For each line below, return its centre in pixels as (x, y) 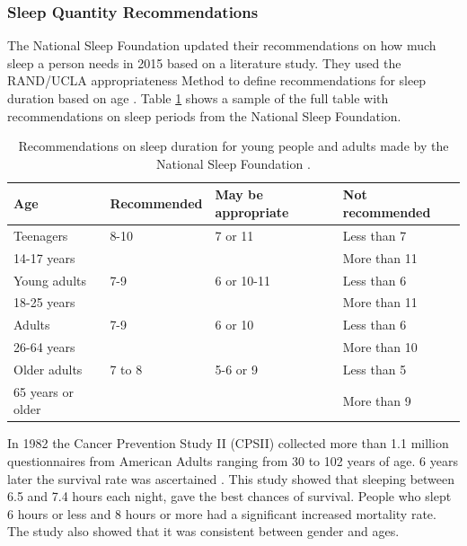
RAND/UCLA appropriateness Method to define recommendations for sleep (217, 80)
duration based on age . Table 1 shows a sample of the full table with (198, 98)
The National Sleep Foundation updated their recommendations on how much (222, 45)
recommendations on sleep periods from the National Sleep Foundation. (204, 115)
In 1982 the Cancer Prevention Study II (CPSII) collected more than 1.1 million (228, 443)
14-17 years (44, 257)
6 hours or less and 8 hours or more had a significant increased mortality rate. (222, 513)
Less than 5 (374, 369)
